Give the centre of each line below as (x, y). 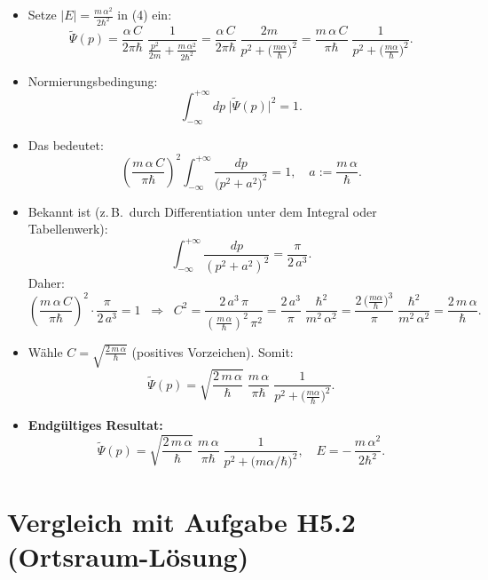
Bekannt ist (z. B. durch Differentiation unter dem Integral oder (202, 211)
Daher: (46, 283)
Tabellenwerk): (68, 229)
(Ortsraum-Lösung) (128, 556)
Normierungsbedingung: (93, 80)
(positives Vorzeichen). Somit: (213, 351)
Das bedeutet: (66, 144)
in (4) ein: (145, 14)
